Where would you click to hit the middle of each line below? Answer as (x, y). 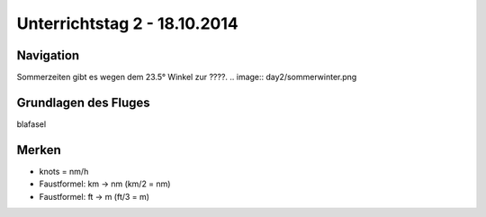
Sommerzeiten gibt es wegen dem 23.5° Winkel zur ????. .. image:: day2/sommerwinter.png (187, 77)
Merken (39, 150)
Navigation (48, 55)
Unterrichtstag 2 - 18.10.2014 (127, 23)
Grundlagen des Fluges (83, 102)
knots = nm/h (64, 171)
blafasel (31, 124)
